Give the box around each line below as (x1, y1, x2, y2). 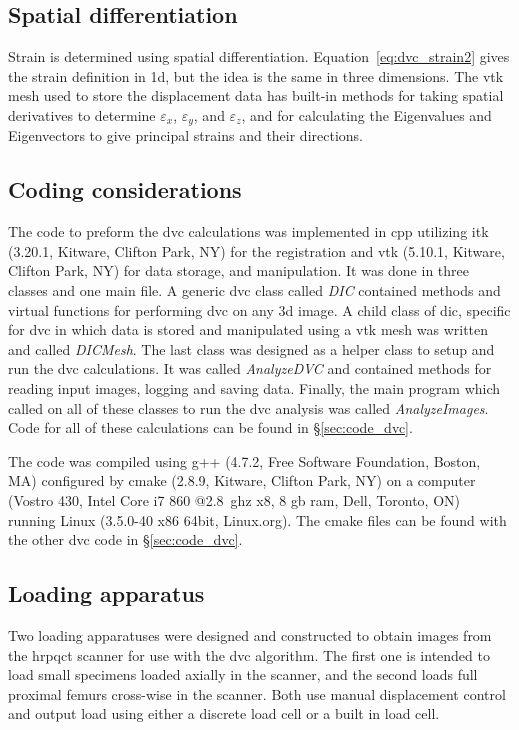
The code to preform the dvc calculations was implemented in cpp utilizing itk (8, 221, 489, 242)
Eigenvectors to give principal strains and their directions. (8, 125, 363, 146)
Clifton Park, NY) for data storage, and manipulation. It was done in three (8, 260, 469, 281)
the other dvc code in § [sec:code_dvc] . (8, 529, 243, 550)
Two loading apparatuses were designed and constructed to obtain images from (8, 624, 492, 645)
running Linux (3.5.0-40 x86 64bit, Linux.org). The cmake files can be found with (8, 509, 507, 530)
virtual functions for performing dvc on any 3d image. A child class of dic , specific (8, 299, 511, 320)
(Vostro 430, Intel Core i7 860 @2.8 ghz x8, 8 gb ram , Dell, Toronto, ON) (8, 489, 460, 510)
